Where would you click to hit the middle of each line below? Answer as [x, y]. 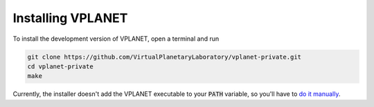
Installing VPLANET [70, 18]
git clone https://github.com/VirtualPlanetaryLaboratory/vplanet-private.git [164, 57]
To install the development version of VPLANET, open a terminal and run [116, 39]
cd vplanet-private [60, 66]
